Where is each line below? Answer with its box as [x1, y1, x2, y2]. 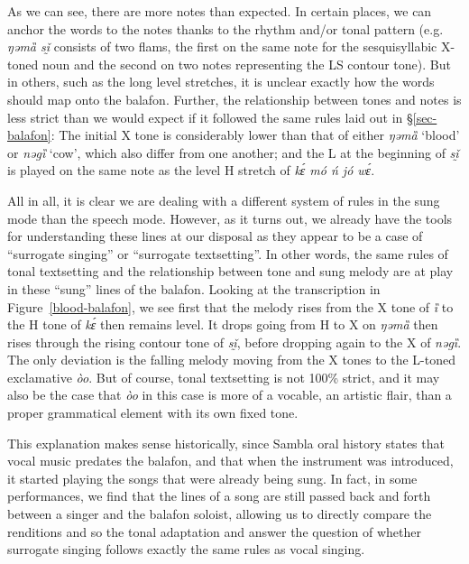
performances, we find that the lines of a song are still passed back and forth [7, 486, 431, 505]
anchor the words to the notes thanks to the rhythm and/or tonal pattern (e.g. [7, 19, 444, 38]
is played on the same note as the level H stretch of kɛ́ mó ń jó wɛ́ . [7, 161, 375, 180]
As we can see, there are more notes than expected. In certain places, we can [7, 2, 432, 20]
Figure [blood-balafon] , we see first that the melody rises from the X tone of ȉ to [7, 297, 454, 316]
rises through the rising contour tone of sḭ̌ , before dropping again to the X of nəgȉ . [7, 332, 462, 351]
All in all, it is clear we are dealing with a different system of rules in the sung [7, 190, 440, 209]
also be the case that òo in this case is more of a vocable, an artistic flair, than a [7, 385, 452, 404]
